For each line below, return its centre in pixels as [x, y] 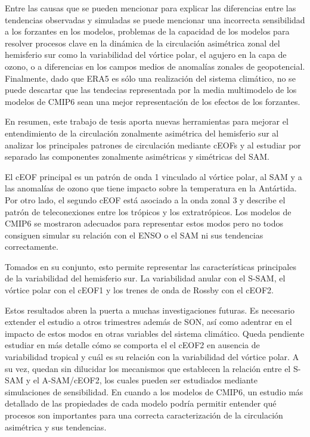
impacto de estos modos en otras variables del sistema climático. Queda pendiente [155, 333]
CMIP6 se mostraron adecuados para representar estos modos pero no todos [144, 223]
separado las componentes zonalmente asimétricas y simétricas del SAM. [137, 156]
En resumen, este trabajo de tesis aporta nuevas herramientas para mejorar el [147, 121]
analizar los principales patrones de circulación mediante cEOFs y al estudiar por [153, 145]
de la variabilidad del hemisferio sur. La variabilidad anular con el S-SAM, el [145, 278]
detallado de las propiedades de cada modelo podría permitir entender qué [141, 403]
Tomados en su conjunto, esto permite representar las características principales [151, 266]
